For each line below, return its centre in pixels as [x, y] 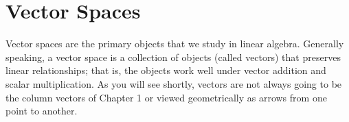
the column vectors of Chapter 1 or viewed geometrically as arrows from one [166, 97]
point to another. [42, 111]
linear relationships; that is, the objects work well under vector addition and [166, 70]
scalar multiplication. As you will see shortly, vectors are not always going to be [174, 83]
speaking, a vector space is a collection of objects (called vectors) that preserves [173, 57]
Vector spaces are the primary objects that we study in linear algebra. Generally [175, 44]
